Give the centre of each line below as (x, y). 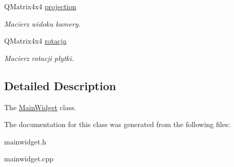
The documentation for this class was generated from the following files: (117, 124)
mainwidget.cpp (29, 159)
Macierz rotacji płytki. (39, 58)
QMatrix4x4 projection (40, 6)
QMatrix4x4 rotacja (35, 41)
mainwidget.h (25, 141)
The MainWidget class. (40, 107)
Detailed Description (60, 85)
